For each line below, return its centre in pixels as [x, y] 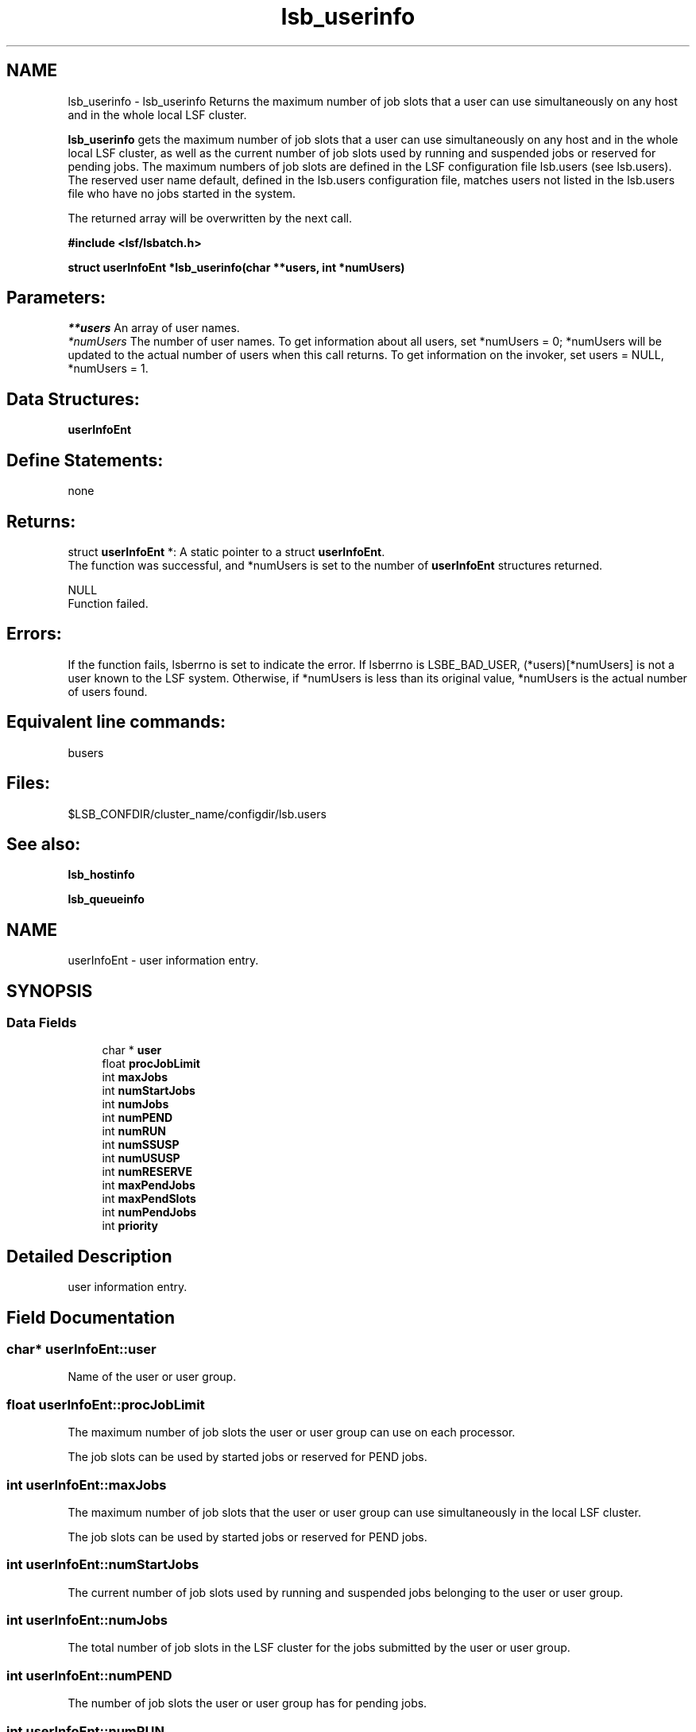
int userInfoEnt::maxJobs [87, 1485]
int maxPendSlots [149, 1199]
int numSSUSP [141, 1145]
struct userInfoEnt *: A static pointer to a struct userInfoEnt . [226, 551]
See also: [44, 844]
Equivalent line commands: [116, 722]
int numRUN [134, 1131]
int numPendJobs [149, 1212]
